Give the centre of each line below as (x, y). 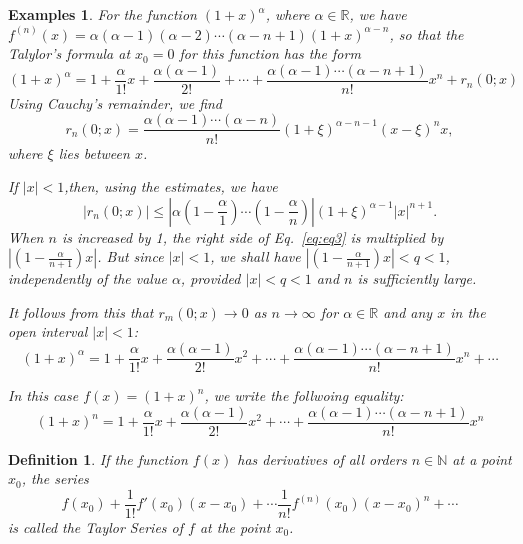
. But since (130, 256)
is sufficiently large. (417, 278)
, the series (55, 478)
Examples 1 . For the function (102, 14)
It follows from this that (81, 311)
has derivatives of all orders (322, 458)
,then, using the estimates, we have (171, 186)
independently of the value (87, 278)
